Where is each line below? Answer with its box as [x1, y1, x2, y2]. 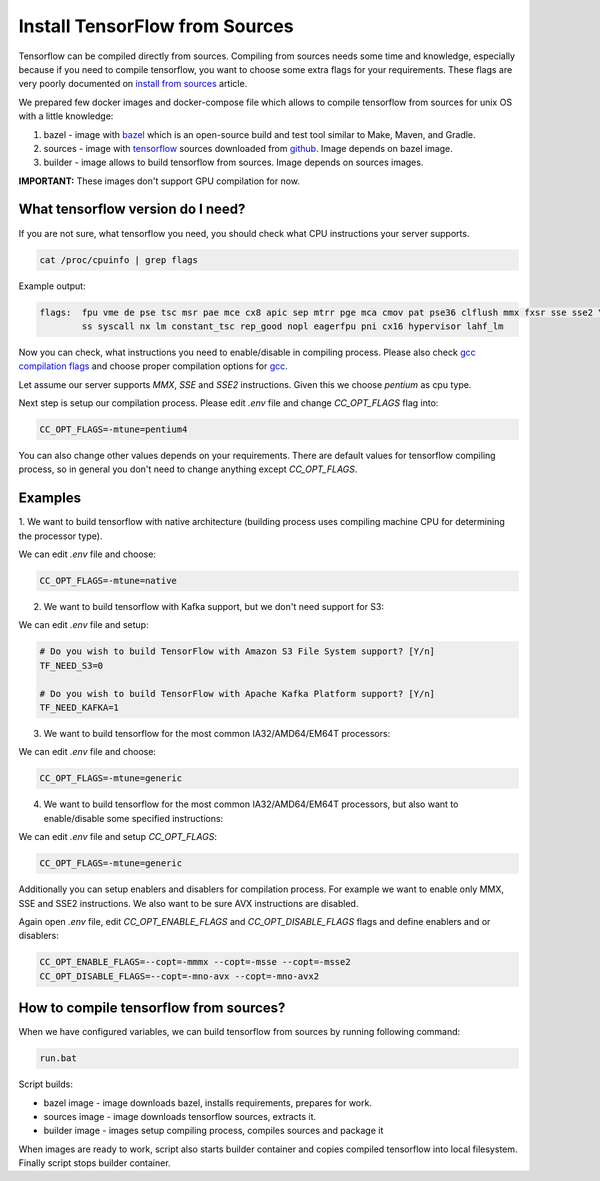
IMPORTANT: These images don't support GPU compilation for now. [18, 175, 300, 187]
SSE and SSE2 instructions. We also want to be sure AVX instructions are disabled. [18, 897, 359, 909]
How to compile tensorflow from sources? [18, 1000, 286, 1017]
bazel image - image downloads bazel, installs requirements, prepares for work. [43, 1096, 372, 1109]
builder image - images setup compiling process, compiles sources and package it [43, 1125, 384, 1137]
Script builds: [18, 1078, 74, 1090]
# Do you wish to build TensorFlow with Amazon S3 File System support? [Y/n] [39, 646, 435, 657]
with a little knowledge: [18, 110, 114, 122]
